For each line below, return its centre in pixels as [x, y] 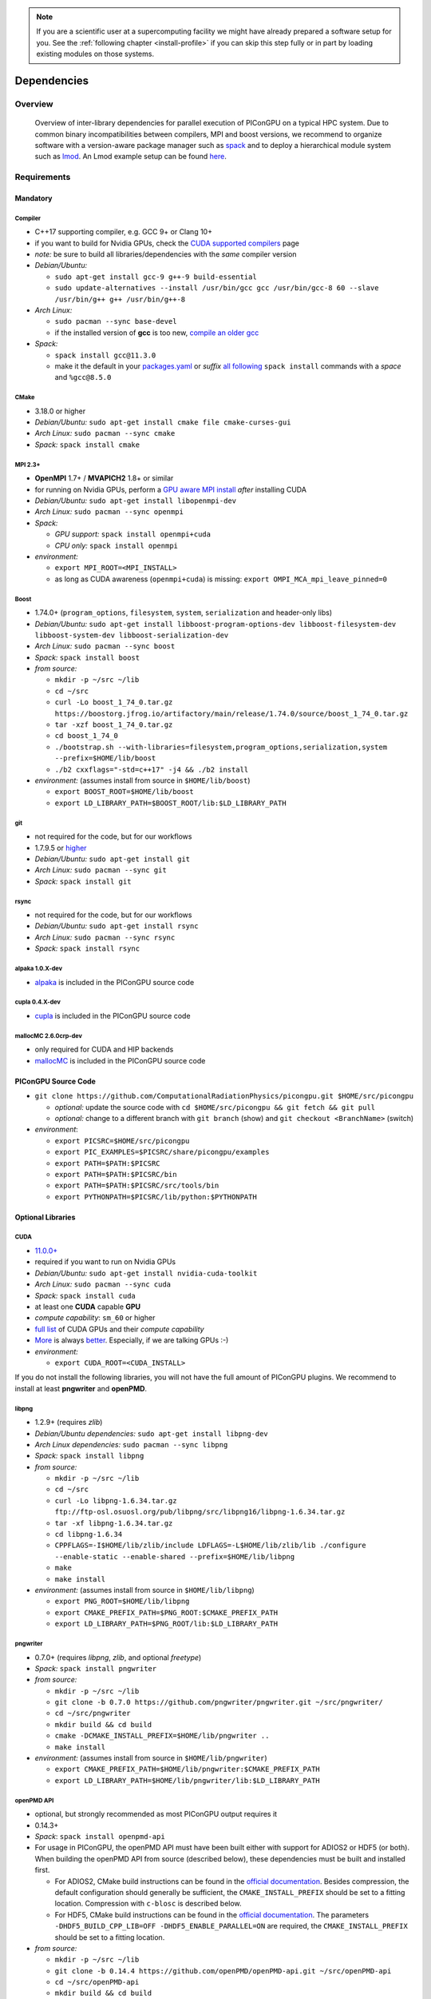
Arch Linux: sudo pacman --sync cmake [105, 433]
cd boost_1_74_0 [87, 736]
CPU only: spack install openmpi [117, 545]
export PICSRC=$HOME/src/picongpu [122, 1141]
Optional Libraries [45, 1217]
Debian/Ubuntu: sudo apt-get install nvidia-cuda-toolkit [146, 1273]
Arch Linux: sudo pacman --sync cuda [103, 1284]
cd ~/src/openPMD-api [97, 1982]
